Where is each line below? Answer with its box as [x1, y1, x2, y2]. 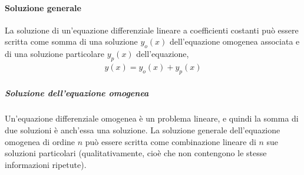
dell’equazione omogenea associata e [170, 35, 300, 48]
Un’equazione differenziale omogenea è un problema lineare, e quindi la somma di [5, 112, 299, 124]
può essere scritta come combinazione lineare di [85, 135, 256, 147]
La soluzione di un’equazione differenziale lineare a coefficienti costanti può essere [5, 23, 299, 36]
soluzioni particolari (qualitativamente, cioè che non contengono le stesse [5, 147, 267, 159]
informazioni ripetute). [5, 158, 87, 170]
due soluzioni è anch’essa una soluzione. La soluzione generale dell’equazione [5, 123, 280, 136]
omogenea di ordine [5, 135, 75, 147]
